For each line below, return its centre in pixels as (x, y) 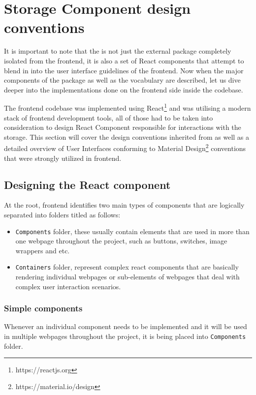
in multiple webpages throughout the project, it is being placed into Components (125, 336)
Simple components (43, 308)
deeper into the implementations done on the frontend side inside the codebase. (124, 89)
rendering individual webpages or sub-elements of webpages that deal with (128, 277)
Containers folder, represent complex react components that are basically (127, 267)
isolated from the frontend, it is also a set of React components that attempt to (124, 60)
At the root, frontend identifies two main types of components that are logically (124, 205)
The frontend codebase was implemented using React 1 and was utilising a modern (128, 107)
